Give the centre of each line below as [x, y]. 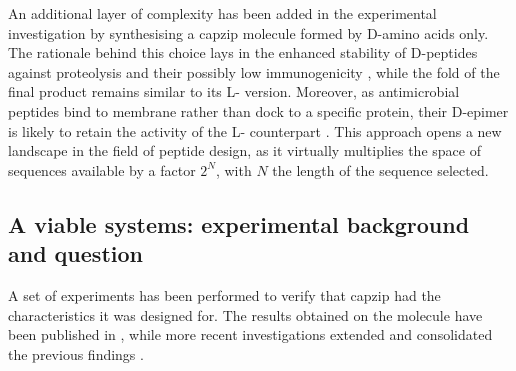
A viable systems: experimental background [239, 223]
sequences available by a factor [102, 169]
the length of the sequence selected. [380, 169]
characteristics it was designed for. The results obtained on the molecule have [245, 314]
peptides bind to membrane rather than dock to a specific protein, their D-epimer [258, 110]
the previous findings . [76, 353]
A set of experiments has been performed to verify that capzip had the [224, 294]
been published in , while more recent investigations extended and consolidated [250, 334]
